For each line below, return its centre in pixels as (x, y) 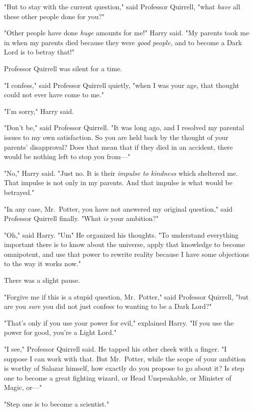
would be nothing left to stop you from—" (67, 156)
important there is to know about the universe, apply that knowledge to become (125, 244)
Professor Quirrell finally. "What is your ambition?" (81, 218)
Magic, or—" (23, 387)
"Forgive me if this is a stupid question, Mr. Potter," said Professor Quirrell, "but (126, 296)
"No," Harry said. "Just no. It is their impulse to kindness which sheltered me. (121, 173)
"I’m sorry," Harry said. (39, 111)
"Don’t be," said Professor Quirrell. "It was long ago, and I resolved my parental (124, 127)
